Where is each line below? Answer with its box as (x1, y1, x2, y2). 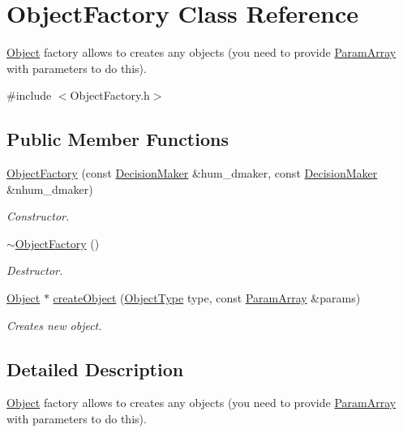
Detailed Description (6, 356, 184, 381)
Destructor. (6, 262, 63, 279)
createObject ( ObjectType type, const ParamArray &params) (53, 289, 361, 307)
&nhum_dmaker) (6, 180, 93, 197)
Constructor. (6, 208, 70, 225)
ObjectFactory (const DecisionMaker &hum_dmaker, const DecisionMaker (6, 165, 378, 182)
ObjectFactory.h (70, 87, 150, 104)
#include (6, 87, 52, 104)
